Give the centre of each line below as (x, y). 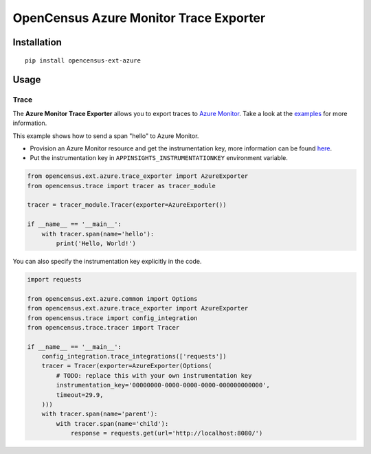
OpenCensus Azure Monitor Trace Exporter (139, 18)
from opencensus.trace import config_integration (112, 318)
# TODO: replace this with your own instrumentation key (154, 375)
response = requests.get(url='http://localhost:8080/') (167, 433)
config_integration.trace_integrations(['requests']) (134, 356)
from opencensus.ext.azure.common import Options (112, 298)
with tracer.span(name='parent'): (100, 414)
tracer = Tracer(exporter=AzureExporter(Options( (127, 366)
